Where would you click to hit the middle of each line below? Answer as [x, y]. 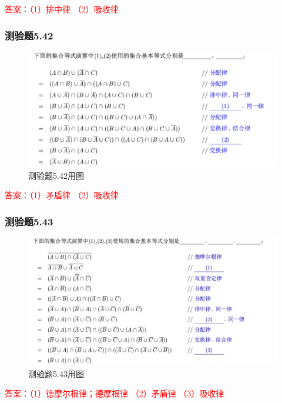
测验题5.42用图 [56, 175]
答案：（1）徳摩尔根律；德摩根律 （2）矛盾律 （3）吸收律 [115, 393]
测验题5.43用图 [56, 373]
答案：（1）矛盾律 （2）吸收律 [62, 195]
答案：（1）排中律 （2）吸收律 [62, 9]
